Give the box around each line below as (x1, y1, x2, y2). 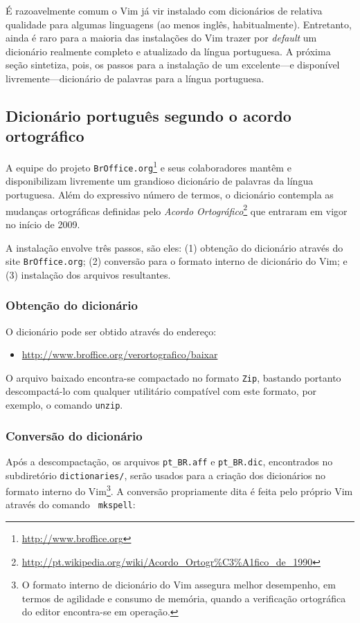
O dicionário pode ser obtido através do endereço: (6, 324, 217, 338)
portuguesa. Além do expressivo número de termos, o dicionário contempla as (6, 187, 334, 202)
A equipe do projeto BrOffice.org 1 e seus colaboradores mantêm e (6, 158, 291, 174)
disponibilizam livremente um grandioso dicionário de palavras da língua (6, 174, 314, 188)
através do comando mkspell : (6, 497, 136, 512)
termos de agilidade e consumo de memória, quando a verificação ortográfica (21, 591, 346, 605)
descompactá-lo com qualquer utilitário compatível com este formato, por (6, 384, 317, 398)
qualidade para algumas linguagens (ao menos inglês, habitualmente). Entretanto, (6, 17, 352, 31)
